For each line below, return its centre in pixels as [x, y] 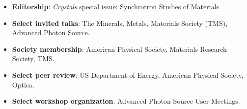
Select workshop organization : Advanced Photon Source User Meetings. [126, 101]
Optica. [23, 84]
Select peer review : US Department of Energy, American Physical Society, [128, 75]
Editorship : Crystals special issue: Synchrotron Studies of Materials [116, 6]
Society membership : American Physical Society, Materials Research [119, 49]
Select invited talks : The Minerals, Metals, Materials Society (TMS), [120, 23]
